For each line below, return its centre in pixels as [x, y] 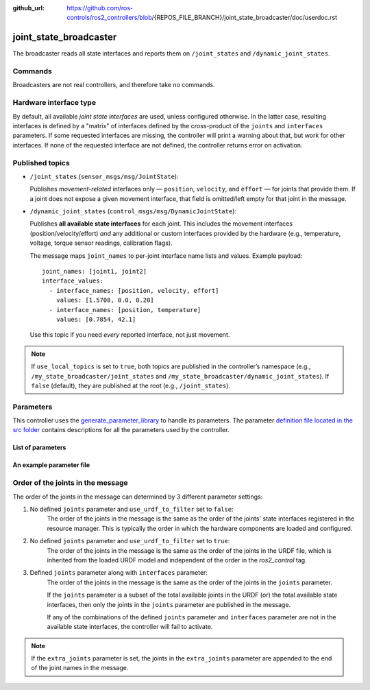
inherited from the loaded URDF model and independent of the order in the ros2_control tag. [177, 560]
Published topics [41, 163]
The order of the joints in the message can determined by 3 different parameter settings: [138, 497]
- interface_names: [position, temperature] [125, 310]
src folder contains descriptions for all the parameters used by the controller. [121, 430]
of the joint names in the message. [80, 668]
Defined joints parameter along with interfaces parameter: [119, 573]
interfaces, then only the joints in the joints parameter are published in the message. [169, 604]
